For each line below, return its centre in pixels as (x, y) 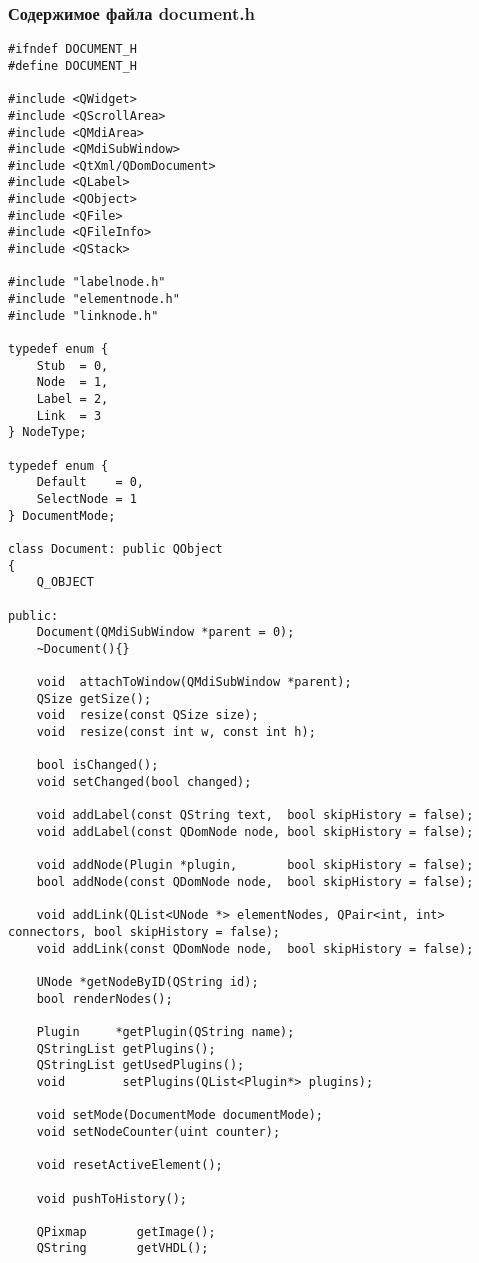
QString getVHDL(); (122, 1248)
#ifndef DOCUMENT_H (72, 49)
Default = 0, (90, 482)
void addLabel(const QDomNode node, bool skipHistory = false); (255, 832)
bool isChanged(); (97, 765)
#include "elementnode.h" (94, 299)
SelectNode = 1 (86, 498)
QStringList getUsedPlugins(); (140, 1065)
